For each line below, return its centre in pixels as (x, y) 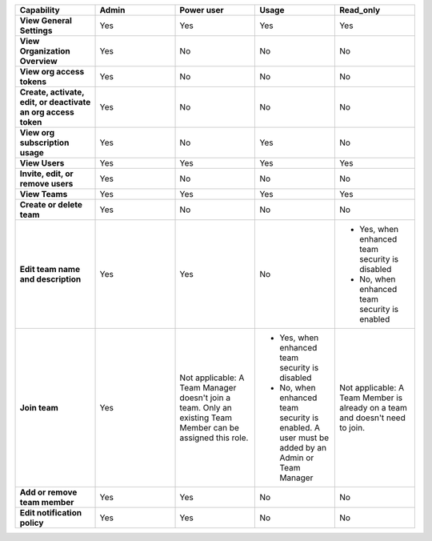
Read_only (360, 10)
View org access (52, 72)
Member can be (210, 428)
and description (50, 279)
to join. (352, 428)
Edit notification (51, 513)
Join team (39, 408)
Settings (36, 30)
